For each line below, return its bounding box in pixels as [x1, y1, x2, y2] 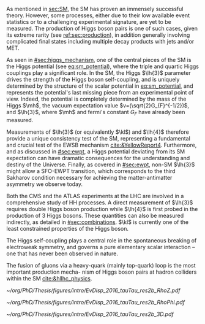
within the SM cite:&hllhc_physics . [6, 274, 92, 282]
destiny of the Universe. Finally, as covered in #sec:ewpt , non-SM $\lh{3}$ [6, 161, 195, 168]
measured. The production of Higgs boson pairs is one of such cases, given [6, 25, 198, 32]
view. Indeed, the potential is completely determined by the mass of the [6, 95, 187, 102]
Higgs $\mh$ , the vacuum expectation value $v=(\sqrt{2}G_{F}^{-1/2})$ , [6, 102, 190, 109]
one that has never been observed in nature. [6, 250, 118, 257]
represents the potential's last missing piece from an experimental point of [6, 89, 194, 96]
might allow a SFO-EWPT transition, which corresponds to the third [6, 167, 176, 174]
